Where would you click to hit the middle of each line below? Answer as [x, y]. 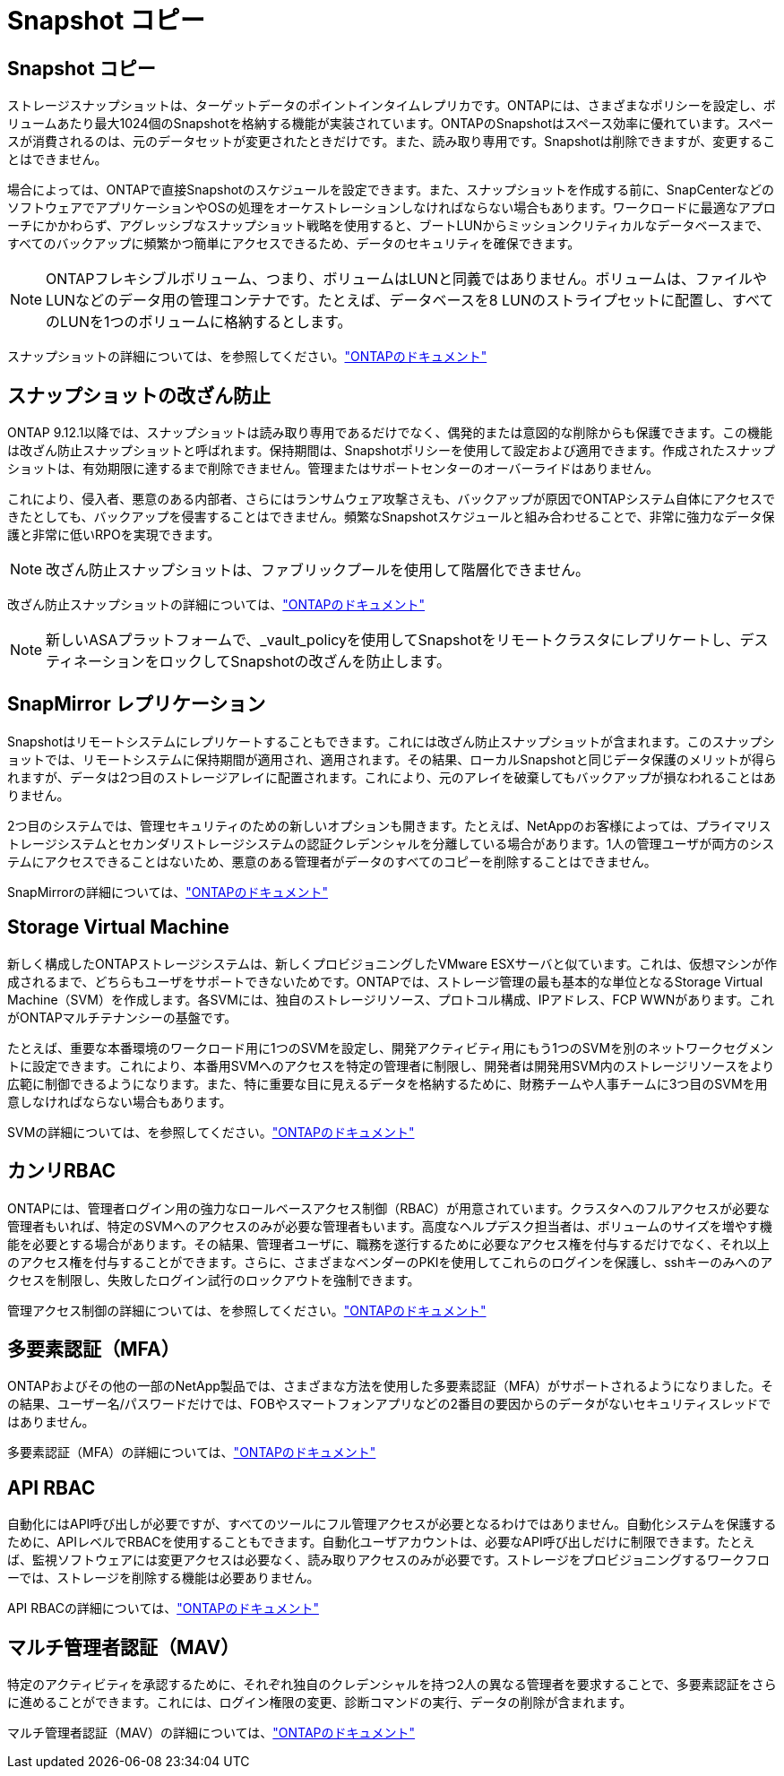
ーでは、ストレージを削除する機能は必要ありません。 [164, 1578]
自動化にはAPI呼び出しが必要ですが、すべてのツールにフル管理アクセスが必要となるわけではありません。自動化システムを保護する [392, 1524]
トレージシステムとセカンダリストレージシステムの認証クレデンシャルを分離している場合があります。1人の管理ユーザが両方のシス [391, 843]
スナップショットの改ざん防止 [139, 395]
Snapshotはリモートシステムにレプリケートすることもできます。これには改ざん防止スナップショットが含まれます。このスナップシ [391, 741]
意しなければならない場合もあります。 [120, 1101]
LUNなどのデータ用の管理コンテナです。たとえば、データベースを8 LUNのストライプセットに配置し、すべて [410, 301]
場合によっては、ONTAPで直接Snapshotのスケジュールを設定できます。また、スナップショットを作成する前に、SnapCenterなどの [391, 190]
